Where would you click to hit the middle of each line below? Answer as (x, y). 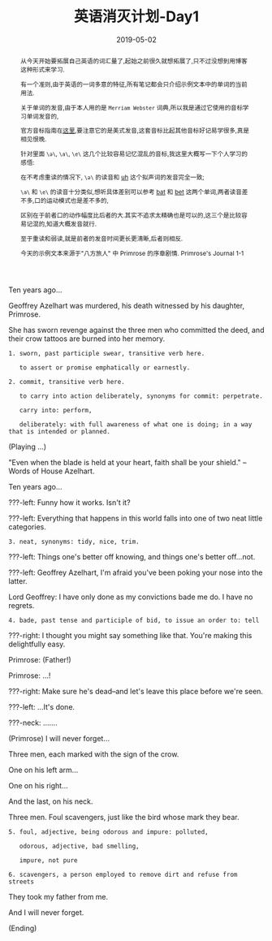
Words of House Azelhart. (52, 471)
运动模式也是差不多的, (78, 201)
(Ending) (23, 928)
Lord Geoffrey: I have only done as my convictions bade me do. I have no (131, 597)
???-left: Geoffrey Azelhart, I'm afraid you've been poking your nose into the (136, 572)
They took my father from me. (58, 896)
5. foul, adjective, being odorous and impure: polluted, (108, 832)
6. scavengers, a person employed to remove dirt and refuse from (123, 874)
